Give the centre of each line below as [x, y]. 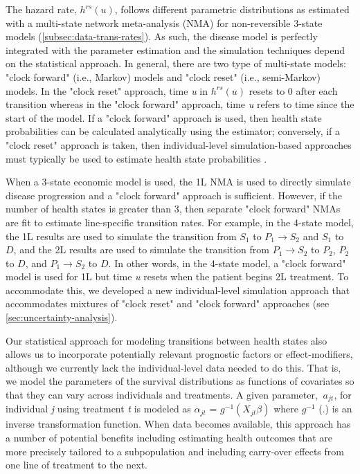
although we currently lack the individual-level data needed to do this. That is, [173, 367]
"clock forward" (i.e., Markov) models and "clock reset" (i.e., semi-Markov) [163, 76]
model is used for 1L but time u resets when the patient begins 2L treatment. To [177, 276]
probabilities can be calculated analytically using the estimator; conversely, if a [173, 131]
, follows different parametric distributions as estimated [232, 9]
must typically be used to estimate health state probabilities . [136, 158]
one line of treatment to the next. [76, 465]
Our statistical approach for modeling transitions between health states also [166, 340]
